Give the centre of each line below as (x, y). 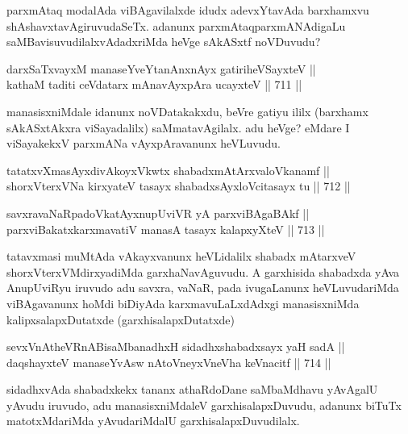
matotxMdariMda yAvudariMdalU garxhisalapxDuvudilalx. (153, 421)
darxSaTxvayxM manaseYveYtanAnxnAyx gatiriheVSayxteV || (161, 68)
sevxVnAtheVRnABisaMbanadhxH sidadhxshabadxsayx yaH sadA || (176, 346)
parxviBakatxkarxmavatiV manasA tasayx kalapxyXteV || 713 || (166, 229)
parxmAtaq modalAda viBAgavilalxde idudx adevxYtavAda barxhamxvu (188, 10)
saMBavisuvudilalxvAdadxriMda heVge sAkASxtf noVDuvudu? (164, 42)
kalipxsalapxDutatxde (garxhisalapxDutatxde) (121, 319)
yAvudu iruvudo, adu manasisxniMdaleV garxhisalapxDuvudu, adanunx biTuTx (204, 405)
